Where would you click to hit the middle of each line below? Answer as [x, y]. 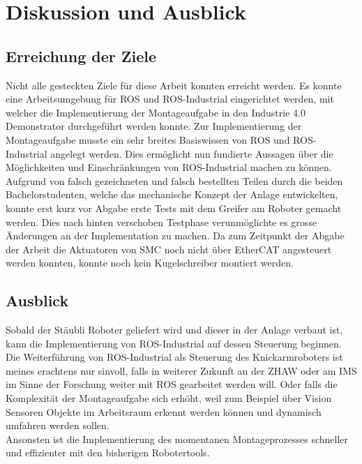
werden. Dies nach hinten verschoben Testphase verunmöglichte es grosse [161, 222]
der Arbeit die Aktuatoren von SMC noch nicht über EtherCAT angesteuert [169, 249]
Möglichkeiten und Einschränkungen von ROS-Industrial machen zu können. [169, 167]
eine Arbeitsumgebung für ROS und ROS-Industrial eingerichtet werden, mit [170, 99]
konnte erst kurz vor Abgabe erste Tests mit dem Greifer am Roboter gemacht [174, 208]
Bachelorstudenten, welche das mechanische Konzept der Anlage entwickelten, [172, 194]
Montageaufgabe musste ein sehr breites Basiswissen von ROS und [148, 139]
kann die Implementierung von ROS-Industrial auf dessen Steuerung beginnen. [174, 343]
